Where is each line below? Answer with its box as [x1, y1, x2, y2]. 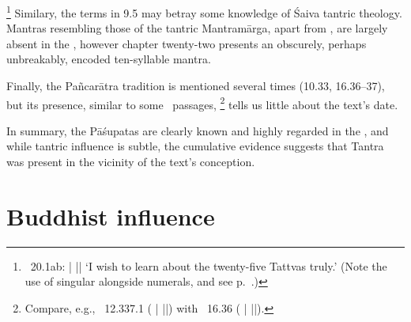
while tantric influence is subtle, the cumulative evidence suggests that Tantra [6, 138, 384, 154]
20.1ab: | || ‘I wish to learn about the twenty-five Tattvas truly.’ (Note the [30, 257, 387, 274]
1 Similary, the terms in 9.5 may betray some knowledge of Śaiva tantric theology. [6, 2, 402, 21]
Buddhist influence [6, 199, 215, 232]
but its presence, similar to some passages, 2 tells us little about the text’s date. [6, 93, 398, 112]
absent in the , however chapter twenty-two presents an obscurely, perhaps [6, 35, 367, 51]
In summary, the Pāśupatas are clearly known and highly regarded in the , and [6, 122, 389, 138]
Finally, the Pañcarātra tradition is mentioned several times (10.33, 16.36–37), [6, 78, 385, 94]
